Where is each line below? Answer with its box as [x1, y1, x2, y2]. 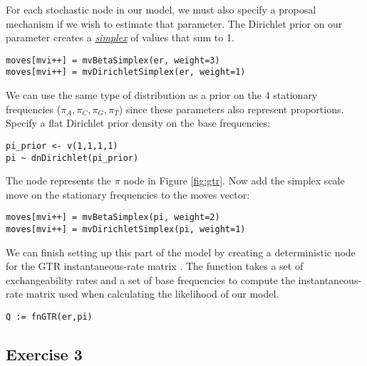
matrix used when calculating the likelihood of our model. [26, 286, 279, 301]
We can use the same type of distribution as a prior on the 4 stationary [6, 88, 318, 103]
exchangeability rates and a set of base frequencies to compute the [6, 272, 295, 287]
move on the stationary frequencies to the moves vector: [6, 187, 250, 202]
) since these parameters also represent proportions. [118, 101, 344, 116]
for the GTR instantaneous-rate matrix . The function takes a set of [6, 258, 304, 273]
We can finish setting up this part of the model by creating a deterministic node [6, 244, 356, 259]
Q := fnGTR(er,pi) [6, 312, 93, 323]
